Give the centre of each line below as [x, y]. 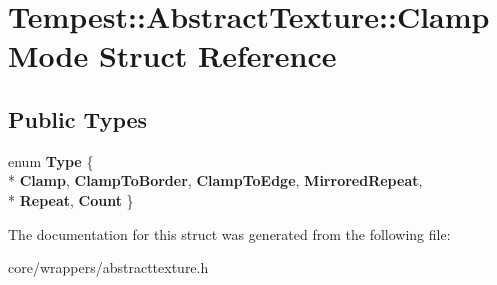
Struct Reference [217, 55]
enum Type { [51, 160]
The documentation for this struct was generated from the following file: [229, 233]
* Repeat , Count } [71, 199]
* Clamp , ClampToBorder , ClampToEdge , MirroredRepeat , [215, 180]
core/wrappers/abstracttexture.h [108, 267]
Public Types [78, 118]
